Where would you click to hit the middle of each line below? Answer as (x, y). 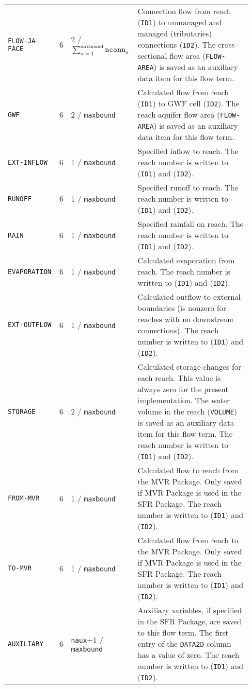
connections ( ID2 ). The (177, 44)
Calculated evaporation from (186, 260)
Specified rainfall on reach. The (191, 224)
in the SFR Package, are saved (189, 621)
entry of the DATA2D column (184, 644)
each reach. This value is (179, 378)
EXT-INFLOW (28, 162)
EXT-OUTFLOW (30, 325)
